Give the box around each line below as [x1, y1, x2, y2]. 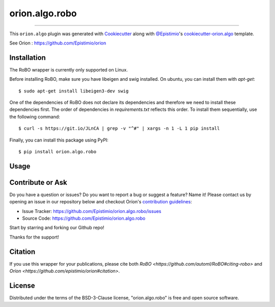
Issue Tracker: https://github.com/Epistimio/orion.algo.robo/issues [22, 208, 161, 214]
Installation [9, 53, 46, 62]
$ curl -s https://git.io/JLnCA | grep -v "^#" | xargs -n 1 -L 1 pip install [18, 126, 220, 131]
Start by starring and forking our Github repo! [9, 225, 104, 231]
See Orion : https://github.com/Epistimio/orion [9, 40, 106, 46]
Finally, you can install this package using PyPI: [9, 137, 109, 143]
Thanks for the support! [9, 234, 60, 240]
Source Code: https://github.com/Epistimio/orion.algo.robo [22, 215, 146, 222]
